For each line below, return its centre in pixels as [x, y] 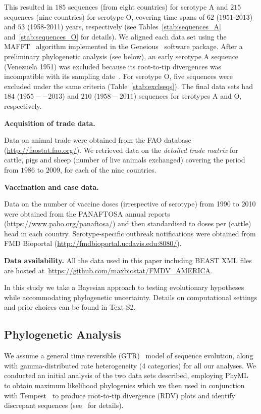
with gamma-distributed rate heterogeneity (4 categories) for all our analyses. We [130, 365]
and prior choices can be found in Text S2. [70, 307]
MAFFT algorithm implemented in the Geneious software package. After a [123, 46]
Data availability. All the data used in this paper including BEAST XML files [128, 260]
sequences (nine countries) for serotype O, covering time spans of [105, 16]
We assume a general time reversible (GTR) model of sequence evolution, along [129, 356]
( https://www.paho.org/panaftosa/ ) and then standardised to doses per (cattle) [128, 223]
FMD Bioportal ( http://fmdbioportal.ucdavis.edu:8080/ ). [93, 243]
